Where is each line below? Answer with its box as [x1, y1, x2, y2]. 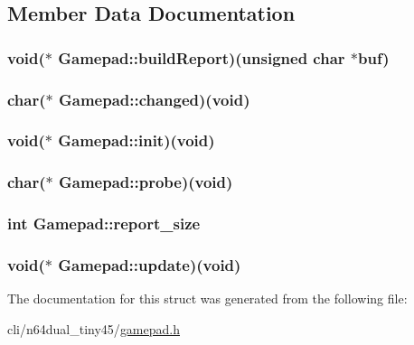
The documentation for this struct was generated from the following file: [7, 289, 408, 308]
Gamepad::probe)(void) [58, 171, 233, 193]
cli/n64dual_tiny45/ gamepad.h [7, 319, 180, 338]
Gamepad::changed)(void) [58, 88, 250, 110]
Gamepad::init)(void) [58, 129, 215, 152]
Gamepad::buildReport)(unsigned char [58, 46, 345, 69]
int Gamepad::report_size [7, 212, 201, 235]
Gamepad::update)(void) [58, 253, 241, 275]
